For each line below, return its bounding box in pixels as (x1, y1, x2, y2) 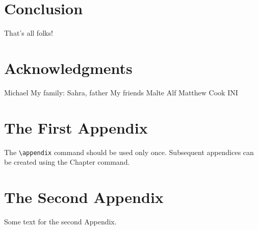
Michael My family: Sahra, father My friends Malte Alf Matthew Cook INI (4, 87, 238, 97)
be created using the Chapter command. (4, 157, 130, 167)
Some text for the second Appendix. (4, 216, 117, 226)
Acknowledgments (4, 57, 133, 78)
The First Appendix (4, 117, 148, 138)
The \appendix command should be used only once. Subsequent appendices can (4, 146, 254, 157)
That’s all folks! (4, 28, 53, 38)
